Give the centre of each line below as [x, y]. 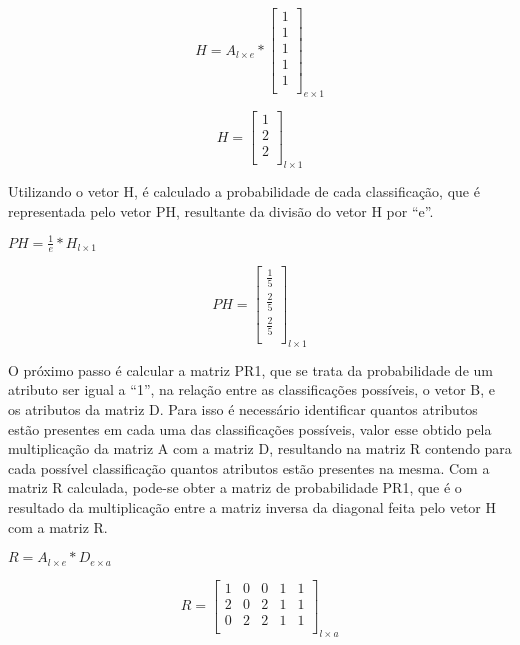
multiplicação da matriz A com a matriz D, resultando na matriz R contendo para [260, 448]
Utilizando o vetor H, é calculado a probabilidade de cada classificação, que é [244, 190]
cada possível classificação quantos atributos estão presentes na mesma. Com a [249, 467]
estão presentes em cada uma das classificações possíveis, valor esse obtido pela [250, 428]
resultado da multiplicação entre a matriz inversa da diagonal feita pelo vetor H [252, 507]
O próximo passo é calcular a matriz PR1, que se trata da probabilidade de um [250, 369]
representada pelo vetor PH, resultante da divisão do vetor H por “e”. [221, 210]
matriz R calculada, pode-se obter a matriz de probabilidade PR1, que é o [235, 487]
